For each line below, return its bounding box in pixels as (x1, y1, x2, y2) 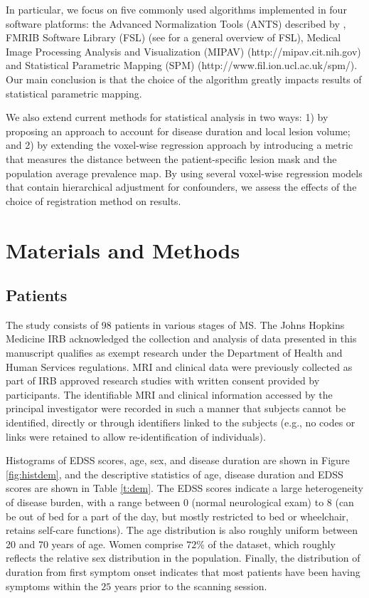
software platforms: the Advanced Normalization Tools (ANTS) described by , (6, 16, 346, 31)
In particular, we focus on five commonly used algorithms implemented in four (6, 2, 347, 16)
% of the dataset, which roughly (196, 536, 336, 551)
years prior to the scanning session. (114, 578, 267, 593)
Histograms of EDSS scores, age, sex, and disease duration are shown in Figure (6, 453, 350, 468)
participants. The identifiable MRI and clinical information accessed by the (6, 387, 333, 402)
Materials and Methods (6, 235, 240, 264)
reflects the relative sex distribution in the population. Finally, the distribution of (6, 550, 360, 565)
